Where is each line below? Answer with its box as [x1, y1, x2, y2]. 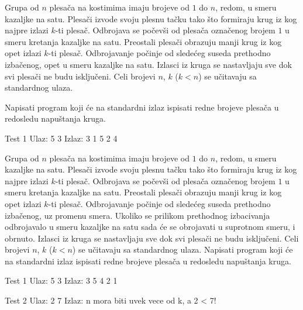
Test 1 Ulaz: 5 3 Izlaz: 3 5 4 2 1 [5, 274, 118, 287]
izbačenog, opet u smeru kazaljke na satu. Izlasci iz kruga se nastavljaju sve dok [5, 58, 292, 70]
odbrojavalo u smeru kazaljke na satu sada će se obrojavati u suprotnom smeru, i [5, 221, 295, 233]
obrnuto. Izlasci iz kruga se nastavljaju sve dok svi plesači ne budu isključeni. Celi [5, 232, 299, 244]
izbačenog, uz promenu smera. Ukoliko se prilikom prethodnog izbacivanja [5, 209, 270, 221]
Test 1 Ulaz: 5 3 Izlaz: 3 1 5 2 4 [5, 132, 118, 144]
